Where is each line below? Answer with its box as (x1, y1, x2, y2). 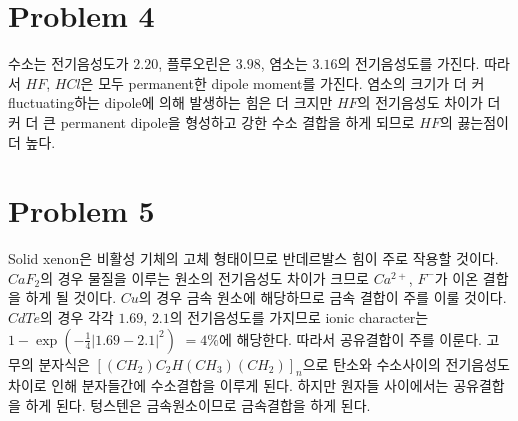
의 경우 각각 (40, 307, 114, 327)
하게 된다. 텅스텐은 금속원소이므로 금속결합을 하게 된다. (25, 394, 371, 415)
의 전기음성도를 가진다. (337, 53, 480, 74)
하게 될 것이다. (25, 287, 117, 308)
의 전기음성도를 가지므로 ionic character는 (169, 307, 429, 327)
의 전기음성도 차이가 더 (357, 92, 501, 113)
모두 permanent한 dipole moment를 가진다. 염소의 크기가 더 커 (98, 72, 485, 93)
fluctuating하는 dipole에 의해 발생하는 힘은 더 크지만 (8, 92, 333, 113)
